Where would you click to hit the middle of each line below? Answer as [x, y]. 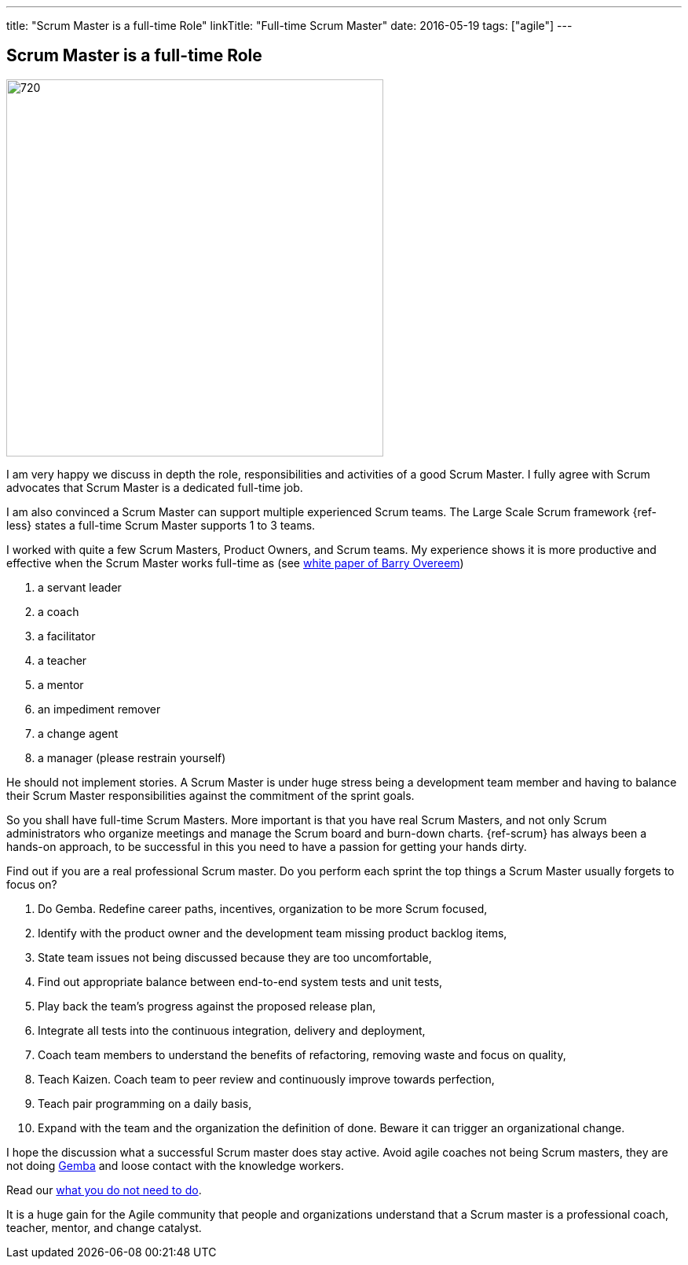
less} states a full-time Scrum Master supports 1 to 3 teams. [161, 525]
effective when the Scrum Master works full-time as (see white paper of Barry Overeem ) [235, 563]
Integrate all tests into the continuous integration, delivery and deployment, [232, 1030]
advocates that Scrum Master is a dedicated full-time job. [155, 487]
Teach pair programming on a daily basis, [145, 1103]
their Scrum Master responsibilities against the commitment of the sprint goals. [210, 795]
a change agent [78, 733]
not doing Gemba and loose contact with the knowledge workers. [176, 1165]
